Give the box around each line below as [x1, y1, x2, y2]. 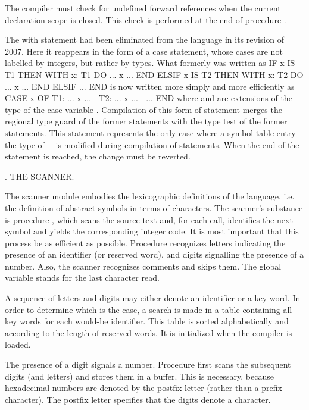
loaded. [5, 338, 31, 350]
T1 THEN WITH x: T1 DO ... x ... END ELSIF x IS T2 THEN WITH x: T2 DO [5, 68, 304, 80]
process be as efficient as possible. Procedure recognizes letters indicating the [5, 236, 286, 249]
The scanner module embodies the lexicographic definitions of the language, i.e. [5, 190, 295, 202]
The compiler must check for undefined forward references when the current [5, 2, 281, 14]
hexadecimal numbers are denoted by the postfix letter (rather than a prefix [5, 381, 282, 394]
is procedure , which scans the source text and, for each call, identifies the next [5, 213, 293, 226]
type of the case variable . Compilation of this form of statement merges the [5, 103, 282, 115]
